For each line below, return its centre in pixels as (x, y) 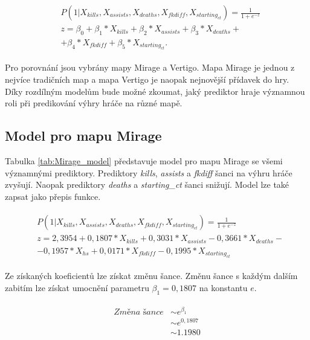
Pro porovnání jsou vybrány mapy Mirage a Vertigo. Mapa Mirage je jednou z (150, 67)
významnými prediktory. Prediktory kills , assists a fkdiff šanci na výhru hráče (149, 172)
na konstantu (223, 287)
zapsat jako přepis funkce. (53, 196)
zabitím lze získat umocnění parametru (77, 287)
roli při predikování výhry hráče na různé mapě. (94, 103)
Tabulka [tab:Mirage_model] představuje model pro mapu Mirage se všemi (144, 160)
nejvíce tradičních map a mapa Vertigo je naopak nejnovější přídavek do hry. (147, 79)
